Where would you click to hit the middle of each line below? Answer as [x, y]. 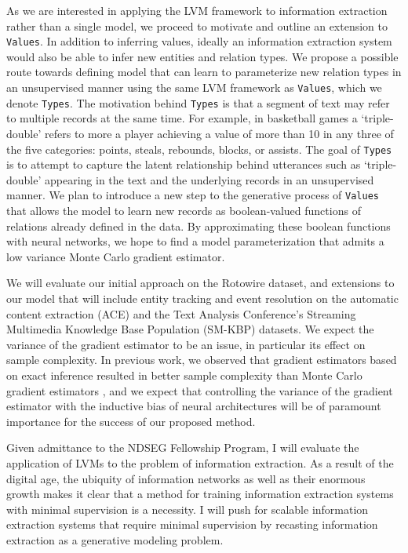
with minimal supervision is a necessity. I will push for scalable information [188, 509]
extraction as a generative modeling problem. [115, 539]
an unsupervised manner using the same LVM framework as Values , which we [194, 87]
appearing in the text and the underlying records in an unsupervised [209, 179]
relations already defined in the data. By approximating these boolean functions [199, 226]
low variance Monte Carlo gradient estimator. [116, 256]
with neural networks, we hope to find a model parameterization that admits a [195, 241]
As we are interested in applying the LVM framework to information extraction [197, 10]
